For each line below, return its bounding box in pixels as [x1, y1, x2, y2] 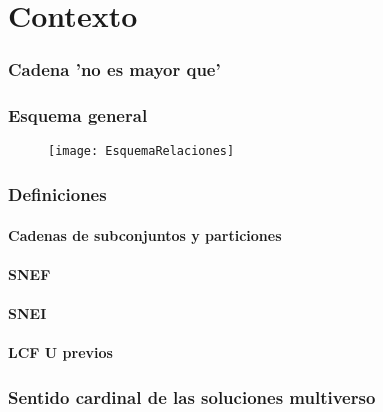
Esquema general [8, 103, 148, 128]
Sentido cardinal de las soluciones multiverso [8, 384, 376, 409]
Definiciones [8, 182, 107, 207]
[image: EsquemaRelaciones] [48, 144, 235, 159]
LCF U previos [8, 342, 113, 363]
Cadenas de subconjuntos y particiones [8, 224, 282, 245]
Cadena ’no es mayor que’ [8, 57, 221, 82]
